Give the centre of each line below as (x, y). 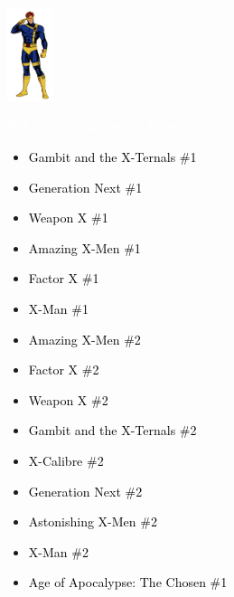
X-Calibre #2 (66, 460)
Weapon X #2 (68, 399)
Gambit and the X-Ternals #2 (112, 430)
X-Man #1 (58, 308)
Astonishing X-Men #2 (93, 521)
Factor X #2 (64, 370)
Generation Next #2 (85, 491)
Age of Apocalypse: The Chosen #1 (128, 582)
